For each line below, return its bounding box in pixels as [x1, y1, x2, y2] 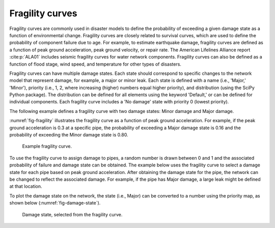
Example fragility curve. [22, 143, 72, 150]
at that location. [9, 183, 43, 189]
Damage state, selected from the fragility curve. [22, 211, 123, 217]
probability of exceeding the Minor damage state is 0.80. [9, 132, 128, 138]
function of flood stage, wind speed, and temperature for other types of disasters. [9, 61, 182, 67]
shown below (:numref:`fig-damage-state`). [9, 200, 101, 206]
